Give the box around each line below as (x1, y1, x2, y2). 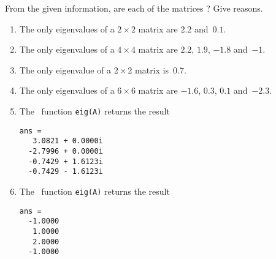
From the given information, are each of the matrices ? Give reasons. (5, 2, 263, 14)
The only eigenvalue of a (19, 63, 112, 76)
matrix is (135, 63, 169, 76)
